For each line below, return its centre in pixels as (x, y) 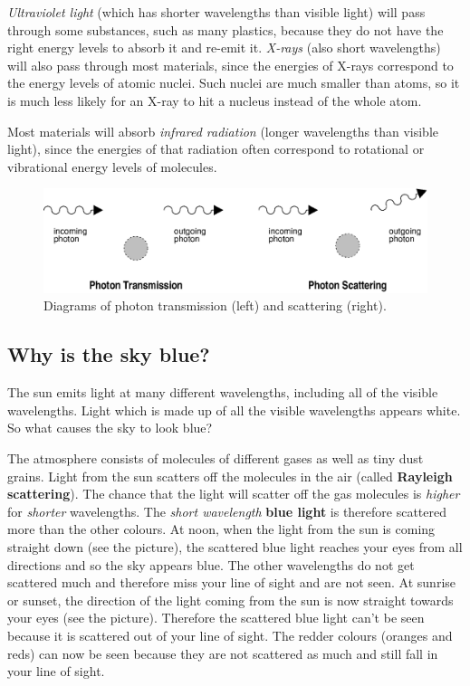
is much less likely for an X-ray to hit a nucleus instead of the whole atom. (215, 100)
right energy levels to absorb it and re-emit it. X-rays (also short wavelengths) (224, 48)
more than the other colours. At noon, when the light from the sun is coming (221, 529)
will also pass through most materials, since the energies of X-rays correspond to (230, 65)
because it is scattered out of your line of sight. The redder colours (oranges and (230, 635)
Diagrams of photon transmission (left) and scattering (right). (215, 305)
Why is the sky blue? (109, 354)
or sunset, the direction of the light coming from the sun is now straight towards (230, 600)
